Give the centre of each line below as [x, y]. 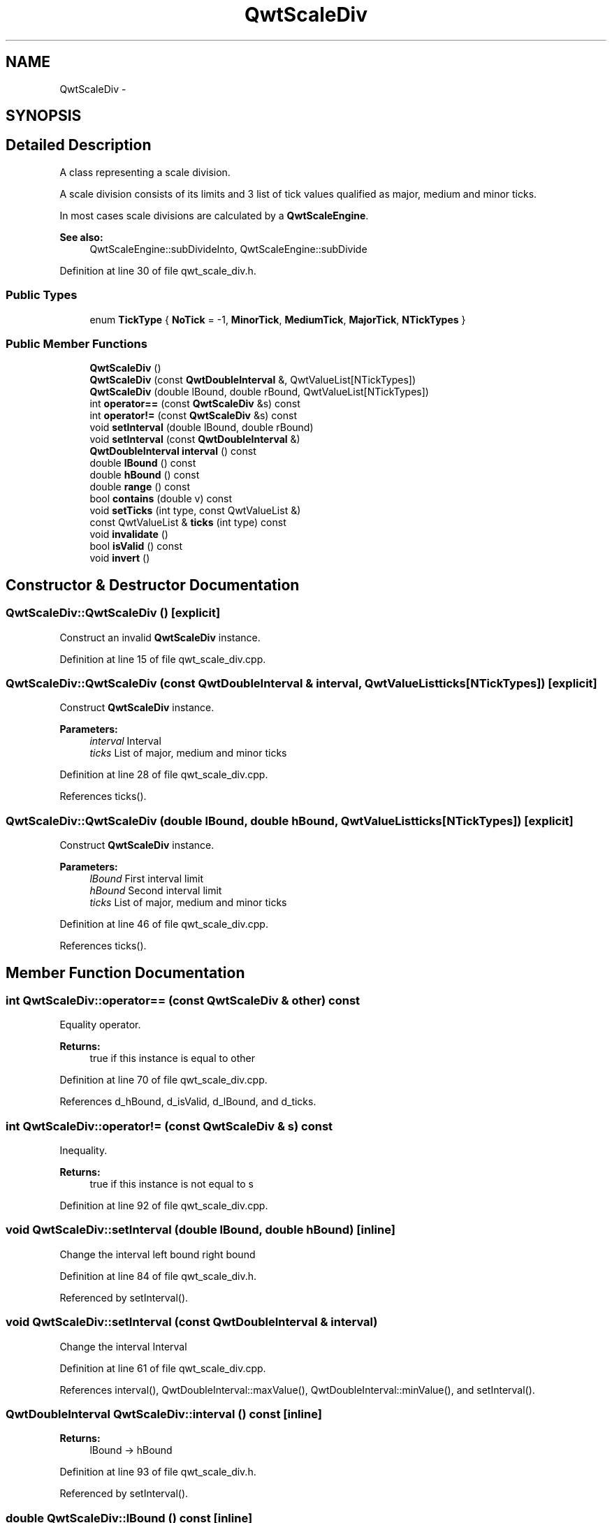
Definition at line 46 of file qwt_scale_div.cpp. [164, 924]
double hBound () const [145, 475]
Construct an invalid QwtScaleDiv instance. [160, 637]
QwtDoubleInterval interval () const [173, 451]
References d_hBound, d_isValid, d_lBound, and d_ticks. [188, 1102]
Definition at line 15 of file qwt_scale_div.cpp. [163, 659]
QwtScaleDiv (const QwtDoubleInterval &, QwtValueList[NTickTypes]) [253, 380]
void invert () [120, 558]
